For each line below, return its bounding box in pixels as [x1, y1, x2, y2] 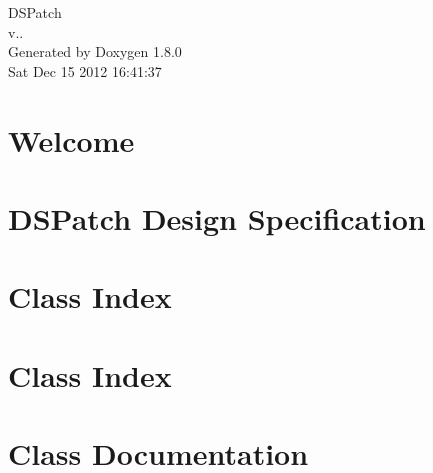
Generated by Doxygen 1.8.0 [8, 41, 182, 62]
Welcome [8, 119, 135, 160]
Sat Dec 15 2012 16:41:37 [8, 60, 162, 81]
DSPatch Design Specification [8, 197, 426, 238]
